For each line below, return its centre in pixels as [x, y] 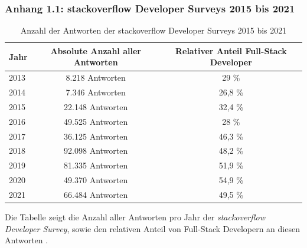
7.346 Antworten [96, 92]
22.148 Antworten [96, 106]
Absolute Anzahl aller [96, 50]
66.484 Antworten [96, 194]
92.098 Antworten [96, 151]
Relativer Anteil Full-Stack [231, 50]
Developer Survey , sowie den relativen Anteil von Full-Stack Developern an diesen [152, 228]
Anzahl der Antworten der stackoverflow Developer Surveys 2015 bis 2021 [153, 30]
